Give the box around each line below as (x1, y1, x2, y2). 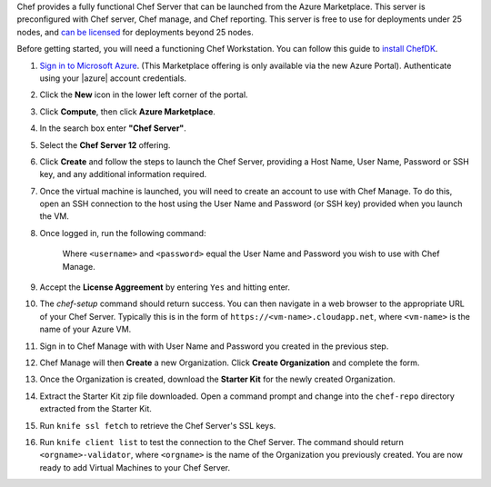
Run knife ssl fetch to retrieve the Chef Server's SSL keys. (39, 420, 276, 431)
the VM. (39, 211, 70, 222)
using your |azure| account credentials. (39, 73, 186, 84)
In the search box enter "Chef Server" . (39, 123, 186, 134)
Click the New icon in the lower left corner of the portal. (39, 89, 249, 100)
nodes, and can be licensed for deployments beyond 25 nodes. (16, 26, 254, 37)
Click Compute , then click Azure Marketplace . (39, 105, 215, 117)
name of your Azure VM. (39, 323, 132, 335)
